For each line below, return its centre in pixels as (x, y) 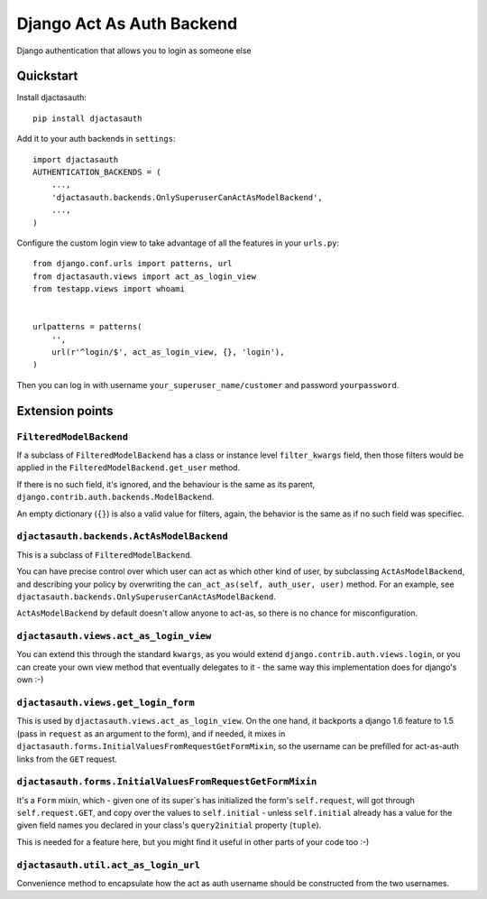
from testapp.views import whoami (109, 289)
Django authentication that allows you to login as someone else (134, 51)
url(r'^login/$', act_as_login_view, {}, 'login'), (168, 352)
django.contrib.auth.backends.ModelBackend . (115, 497)
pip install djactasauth (87, 118)
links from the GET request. (67, 759)
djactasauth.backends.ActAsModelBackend (123, 537)
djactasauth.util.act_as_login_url (109, 865)
